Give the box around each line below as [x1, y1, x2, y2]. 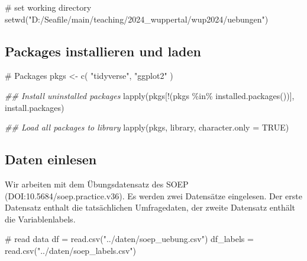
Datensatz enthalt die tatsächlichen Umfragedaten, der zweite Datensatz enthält [5, 201, 296, 214]
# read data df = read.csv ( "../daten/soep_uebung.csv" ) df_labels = [5, 233, 254, 245]
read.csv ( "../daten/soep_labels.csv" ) [5, 244, 137, 256]
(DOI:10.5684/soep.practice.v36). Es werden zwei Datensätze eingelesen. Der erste [5, 189, 302, 202]
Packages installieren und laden [5, 42, 201, 60]
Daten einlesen [5, 150, 97, 168]
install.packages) [5, 101, 64, 113]
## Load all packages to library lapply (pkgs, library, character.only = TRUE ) [5, 121, 289, 133]
